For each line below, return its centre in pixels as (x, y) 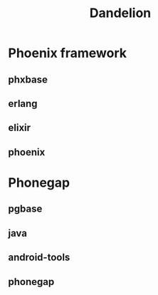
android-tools (39, 258)
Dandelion (120, 13)
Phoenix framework (68, 53)
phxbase (28, 79)
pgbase (25, 209)
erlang (23, 104)
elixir (20, 128)
